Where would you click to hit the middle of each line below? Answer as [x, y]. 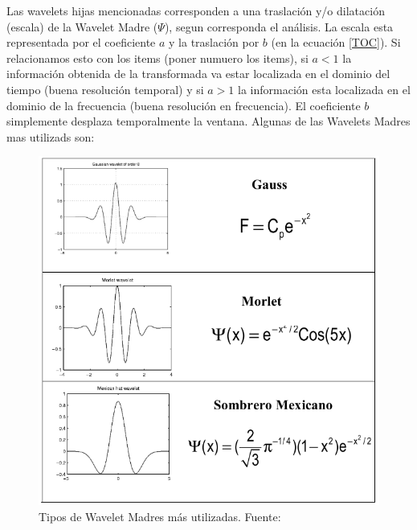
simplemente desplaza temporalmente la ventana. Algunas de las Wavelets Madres [208, 121]
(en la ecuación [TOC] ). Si [336, 42]
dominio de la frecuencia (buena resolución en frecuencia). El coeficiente [184, 105]
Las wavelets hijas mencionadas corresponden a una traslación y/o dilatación [196, 10]
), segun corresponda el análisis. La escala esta [279, 26]
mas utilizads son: [51, 136]
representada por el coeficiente [81, 42]
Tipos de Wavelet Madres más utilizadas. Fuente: [160, 516]
